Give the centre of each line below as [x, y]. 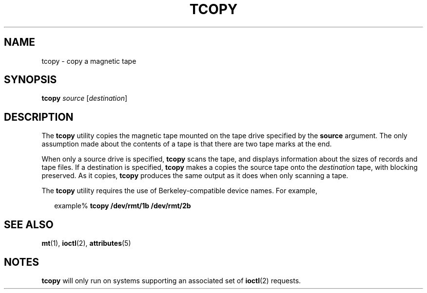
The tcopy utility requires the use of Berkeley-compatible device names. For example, [179, 191]
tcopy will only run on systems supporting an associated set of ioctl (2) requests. [171, 280]
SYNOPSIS [30, 80]
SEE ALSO [29, 224]
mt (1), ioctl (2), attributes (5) [86, 243]
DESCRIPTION [39, 117]
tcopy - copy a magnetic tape [89, 61]
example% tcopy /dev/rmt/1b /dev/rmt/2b [123, 206]
